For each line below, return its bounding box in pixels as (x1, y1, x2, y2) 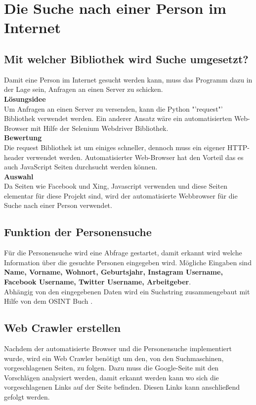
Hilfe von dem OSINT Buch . (4, 296, 93, 306)
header (4, 152, 24, 162)
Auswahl (4, 171, 34, 181)
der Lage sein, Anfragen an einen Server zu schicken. (4, 84, 163, 94)
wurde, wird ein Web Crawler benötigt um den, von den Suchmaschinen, (4, 353, 224, 363)
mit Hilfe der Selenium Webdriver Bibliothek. (30, 122, 169, 133)
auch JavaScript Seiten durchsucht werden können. (4, 162, 158, 172)
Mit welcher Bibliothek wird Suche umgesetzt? (4, 51, 249, 66)
